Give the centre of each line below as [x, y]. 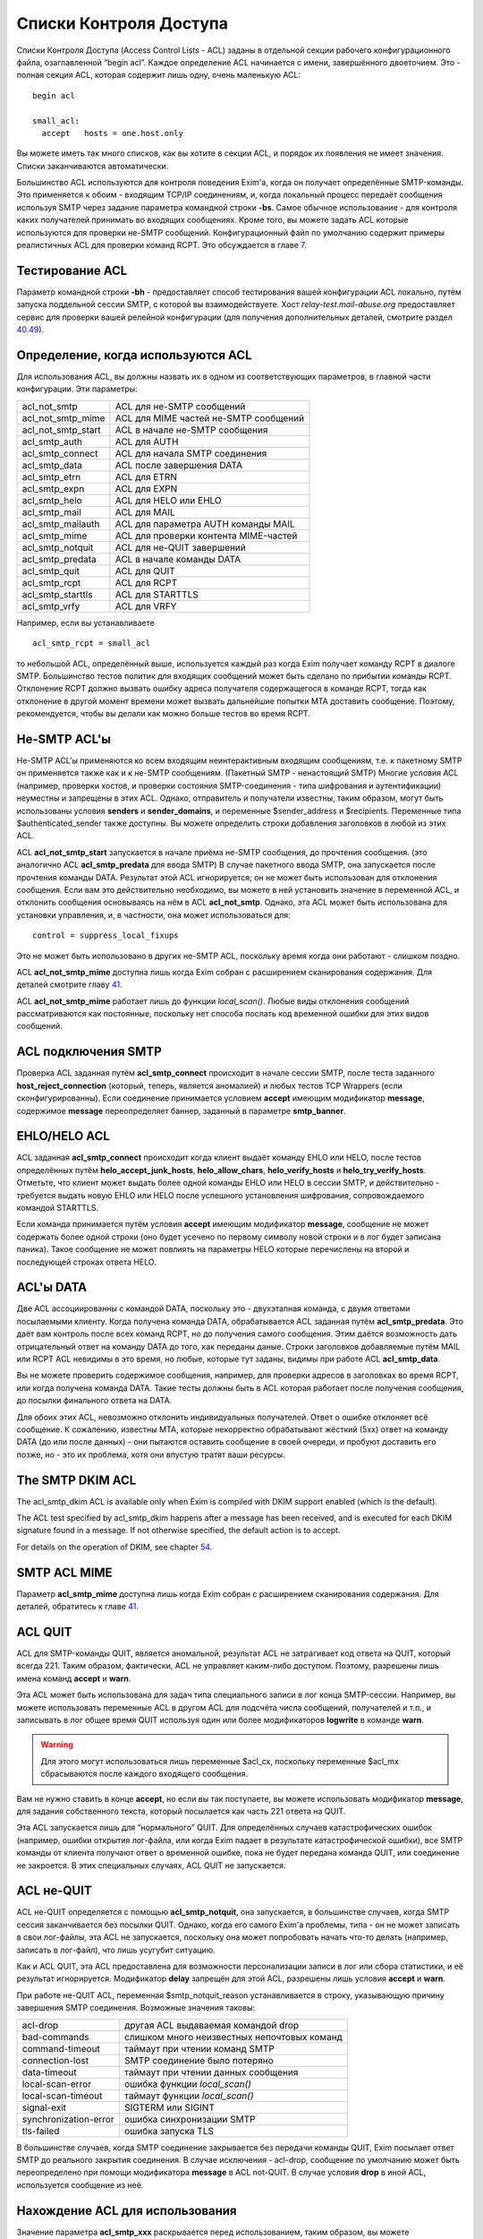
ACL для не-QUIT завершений [180, 547]
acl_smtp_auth [52, 442]
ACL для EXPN [146, 488]
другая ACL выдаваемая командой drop [212, 2025]
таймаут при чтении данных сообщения [211, 2072]
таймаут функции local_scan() [189, 2096]
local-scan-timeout [62, 2096]
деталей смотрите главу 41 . [69, 984]
